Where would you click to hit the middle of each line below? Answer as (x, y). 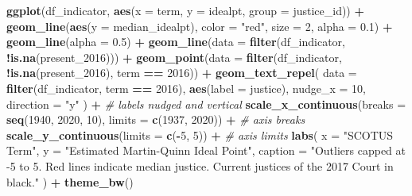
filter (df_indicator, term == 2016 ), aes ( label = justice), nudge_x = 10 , (186, 88)
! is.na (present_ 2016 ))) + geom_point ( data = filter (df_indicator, (174, 57)
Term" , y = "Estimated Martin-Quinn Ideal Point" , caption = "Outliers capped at (206, 150)
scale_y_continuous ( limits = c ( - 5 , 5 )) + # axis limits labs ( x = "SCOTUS (200, 135)
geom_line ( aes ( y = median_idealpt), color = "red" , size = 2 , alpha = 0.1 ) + (200, 26)
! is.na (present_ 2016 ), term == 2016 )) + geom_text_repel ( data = (182, 73)
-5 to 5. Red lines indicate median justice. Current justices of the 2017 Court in (200, 165)
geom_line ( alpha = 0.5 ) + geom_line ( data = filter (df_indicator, (176, 42)
